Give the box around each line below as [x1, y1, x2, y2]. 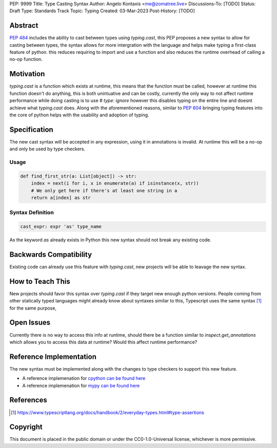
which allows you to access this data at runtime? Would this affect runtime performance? [9, 339, 197, 345]
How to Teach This [9, 277, 70, 286]
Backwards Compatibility [9, 250, 92, 259]
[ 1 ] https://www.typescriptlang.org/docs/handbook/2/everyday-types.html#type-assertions [11, 409, 205, 415]
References [9, 396, 47, 404]
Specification [9, 125, 53, 134]
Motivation [9, 70, 45, 78]
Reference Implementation [9, 352, 97, 361]
